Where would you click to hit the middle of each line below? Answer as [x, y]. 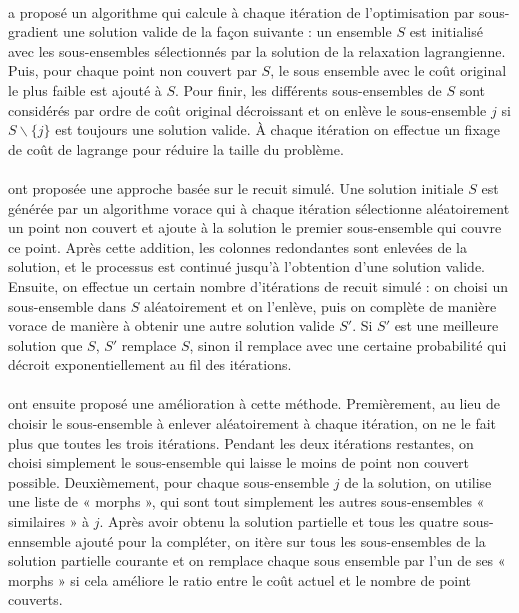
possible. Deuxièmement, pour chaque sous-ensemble [169, 481]
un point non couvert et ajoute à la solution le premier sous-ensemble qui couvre [255, 227]
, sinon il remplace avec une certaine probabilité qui [348, 344]
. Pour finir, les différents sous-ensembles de [308, 89]
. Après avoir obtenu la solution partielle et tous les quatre [279, 521]
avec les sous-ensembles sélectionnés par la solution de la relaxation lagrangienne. [257, 50]
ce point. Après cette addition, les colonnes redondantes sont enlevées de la [237, 246]
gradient [33, 31]
